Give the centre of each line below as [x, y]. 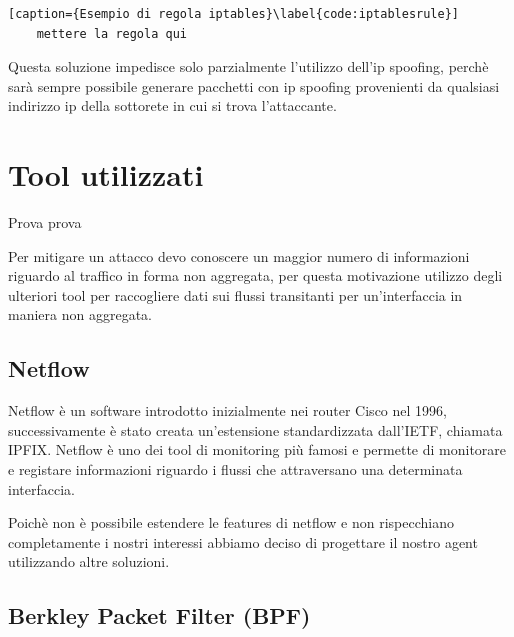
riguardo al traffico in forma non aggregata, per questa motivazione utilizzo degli [255, 275]
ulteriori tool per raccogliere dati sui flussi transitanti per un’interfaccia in [235, 294]
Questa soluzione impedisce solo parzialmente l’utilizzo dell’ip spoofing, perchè [248, 66]
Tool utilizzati [106, 174]
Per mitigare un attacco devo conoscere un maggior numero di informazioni [239, 255]
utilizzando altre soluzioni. [89, 561]
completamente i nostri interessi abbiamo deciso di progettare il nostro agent [243, 541]
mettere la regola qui [111, 33]
